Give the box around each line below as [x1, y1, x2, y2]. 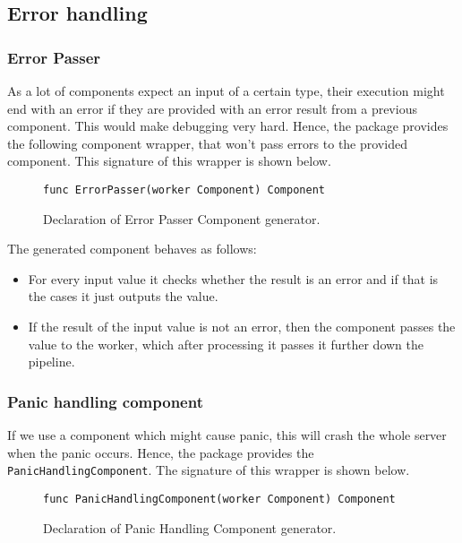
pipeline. [28, 352, 75, 371]
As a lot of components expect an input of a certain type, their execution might [7, 82, 445, 99]
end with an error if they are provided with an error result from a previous [7, 99, 417, 117]
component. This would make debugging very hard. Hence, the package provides [7, 116, 449, 135]
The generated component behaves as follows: [7, 239, 257, 258]
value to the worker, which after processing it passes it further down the [28, 334, 424, 353]
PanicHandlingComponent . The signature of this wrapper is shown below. [7, 461, 410, 479]
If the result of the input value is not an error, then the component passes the [28, 317, 456, 335]
